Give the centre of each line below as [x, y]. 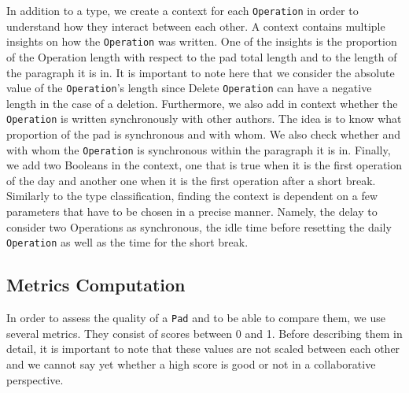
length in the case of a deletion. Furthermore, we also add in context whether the [202, 103]
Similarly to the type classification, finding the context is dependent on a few [192, 196]
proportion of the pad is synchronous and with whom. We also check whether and [203, 134]
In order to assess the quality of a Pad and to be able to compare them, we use [196, 318]
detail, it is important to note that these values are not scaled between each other [203, 349]
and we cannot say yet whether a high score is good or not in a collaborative [191, 363]
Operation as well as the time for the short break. [127, 242]
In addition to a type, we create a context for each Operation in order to [182, 10]
